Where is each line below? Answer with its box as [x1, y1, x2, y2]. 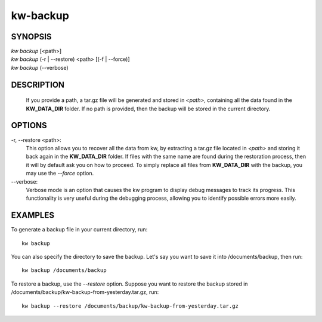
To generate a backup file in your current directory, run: [11, 226, 148, 233]
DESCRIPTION [11, 79, 65, 89]
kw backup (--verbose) [11, 64, 69, 71]
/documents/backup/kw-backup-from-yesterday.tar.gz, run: [11, 289, 159, 296]
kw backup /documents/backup [21, 267, 107, 274]
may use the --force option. [26, 170, 94, 177]
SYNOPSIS [11, 32, 52, 42]
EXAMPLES [11, 210, 55, 221]
